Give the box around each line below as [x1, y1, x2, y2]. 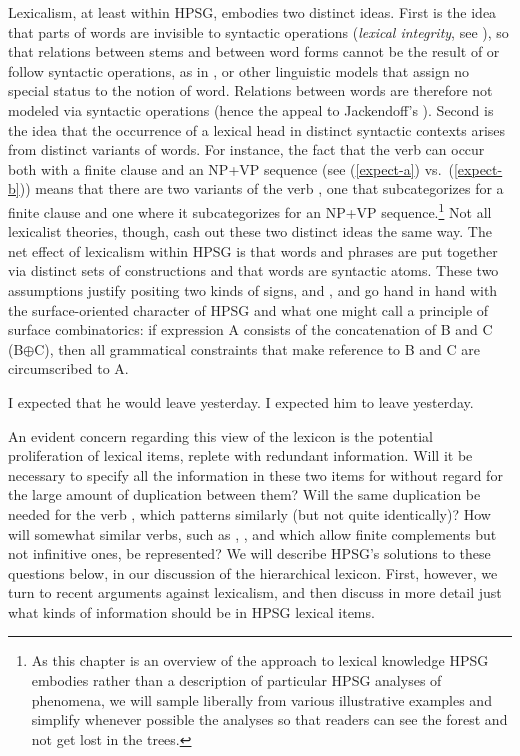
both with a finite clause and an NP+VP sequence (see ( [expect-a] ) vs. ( [8, 158, 454, 179]
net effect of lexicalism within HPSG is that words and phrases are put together [8, 240, 498, 261]
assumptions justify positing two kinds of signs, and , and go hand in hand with [8, 279, 498, 300]
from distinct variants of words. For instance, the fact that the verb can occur [8, 139, 485, 160]
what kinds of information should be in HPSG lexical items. [8, 601, 375, 622]
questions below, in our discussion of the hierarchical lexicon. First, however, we [8, 562, 498, 583]
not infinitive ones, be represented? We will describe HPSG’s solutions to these [8, 543, 491, 564]
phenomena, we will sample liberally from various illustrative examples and [31, 689, 492, 710]
